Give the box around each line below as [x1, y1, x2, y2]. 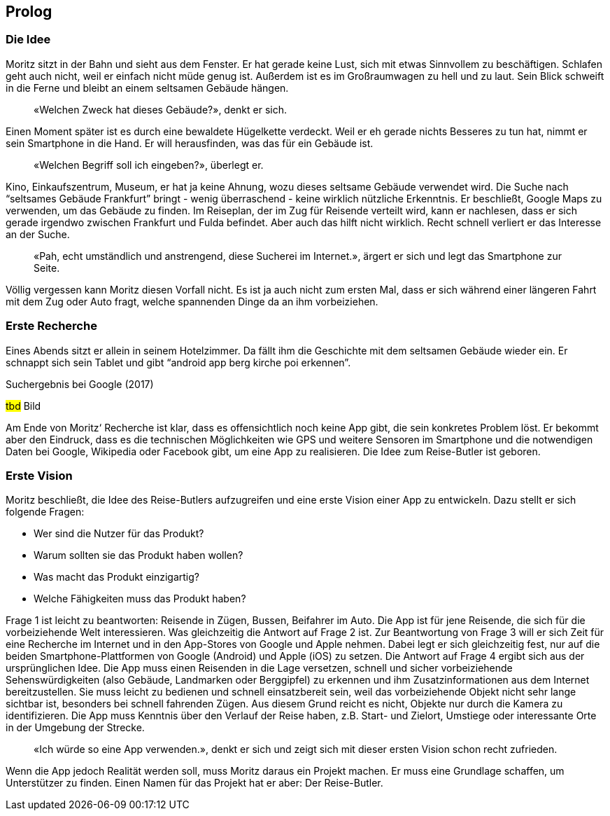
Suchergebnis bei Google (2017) [6, 378, 154, 390]
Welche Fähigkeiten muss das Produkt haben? [34, 593, 246, 605]
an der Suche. [6, 228, 70, 240]
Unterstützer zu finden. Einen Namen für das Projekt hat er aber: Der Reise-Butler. [6, 777, 383, 789]
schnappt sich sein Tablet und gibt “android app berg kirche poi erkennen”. [6, 356, 351, 368]
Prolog [6, 3, 52, 20]
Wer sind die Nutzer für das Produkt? [34, 527, 204, 540]
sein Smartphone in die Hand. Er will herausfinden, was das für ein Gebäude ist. [6, 137, 374, 149]
